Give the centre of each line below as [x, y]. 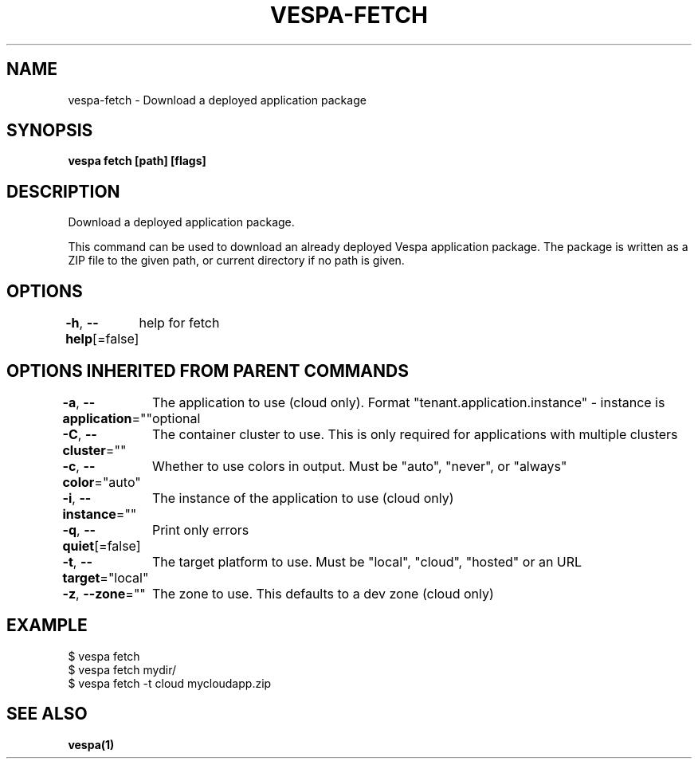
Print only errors [200, 530]
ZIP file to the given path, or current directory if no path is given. [236, 261]
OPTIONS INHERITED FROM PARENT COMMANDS [208, 371]
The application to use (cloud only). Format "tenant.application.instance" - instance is [408, 402]
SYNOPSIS [50, 131]
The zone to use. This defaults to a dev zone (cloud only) [323, 593]
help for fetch [179, 323]
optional [176, 418]
